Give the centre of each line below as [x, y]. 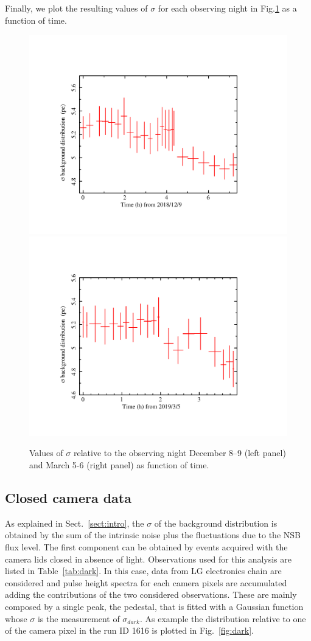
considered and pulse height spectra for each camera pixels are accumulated [146, 582]
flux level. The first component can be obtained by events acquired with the [146, 546]
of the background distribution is [216, 523]
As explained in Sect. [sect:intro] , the [75, 523]
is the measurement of [79, 618]
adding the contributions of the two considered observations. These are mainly [151, 594]
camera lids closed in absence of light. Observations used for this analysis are [148, 559]
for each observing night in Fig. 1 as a [227, 8]
